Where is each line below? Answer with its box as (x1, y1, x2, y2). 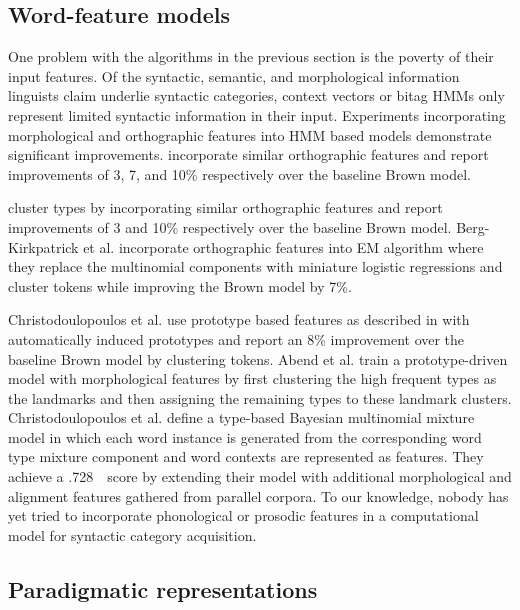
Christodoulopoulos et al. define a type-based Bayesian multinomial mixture (8, 407, 475, 428)
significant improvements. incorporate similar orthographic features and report (8, 144, 489, 165)
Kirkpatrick (8, 236, 79, 257)
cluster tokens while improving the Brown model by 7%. (8, 275, 352, 296)
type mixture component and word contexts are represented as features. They (8, 446, 484, 467)
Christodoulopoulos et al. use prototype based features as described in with (8, 309, 470, 330)
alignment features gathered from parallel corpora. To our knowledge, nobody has (8, 485, 509, 506)
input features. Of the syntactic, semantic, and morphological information (8, 65, 460, 86)
